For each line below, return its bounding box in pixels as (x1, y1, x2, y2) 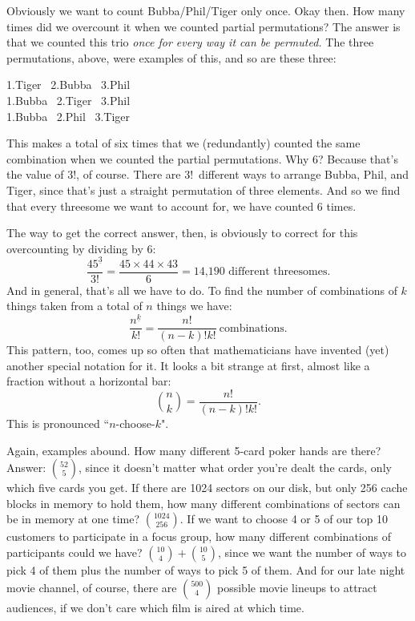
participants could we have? (6, 544, 143, 561)
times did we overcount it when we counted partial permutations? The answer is (6, 18, 401, 34)
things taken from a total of (6, 297, 143, 314)
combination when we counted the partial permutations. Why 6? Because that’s (6, 150, 398, 167)
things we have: (156, 297, 232, 314)
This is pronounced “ (6, 415, 110, 432)
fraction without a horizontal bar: (6, 373, 171, 389)
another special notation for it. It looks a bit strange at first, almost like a (6, 357, 370, 373)
